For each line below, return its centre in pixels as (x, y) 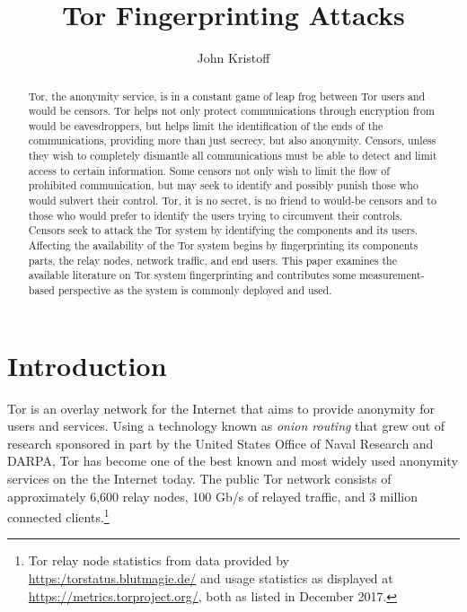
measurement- (392, 275)
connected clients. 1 (58, 516)
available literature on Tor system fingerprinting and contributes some (192, 275)
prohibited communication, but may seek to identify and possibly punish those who (223, 185)
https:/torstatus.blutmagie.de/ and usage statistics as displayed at (211, 578)
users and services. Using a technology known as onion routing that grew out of (226, 426)
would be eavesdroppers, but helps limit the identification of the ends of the (206, 125)
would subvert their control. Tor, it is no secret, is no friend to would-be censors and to (232, 201)
